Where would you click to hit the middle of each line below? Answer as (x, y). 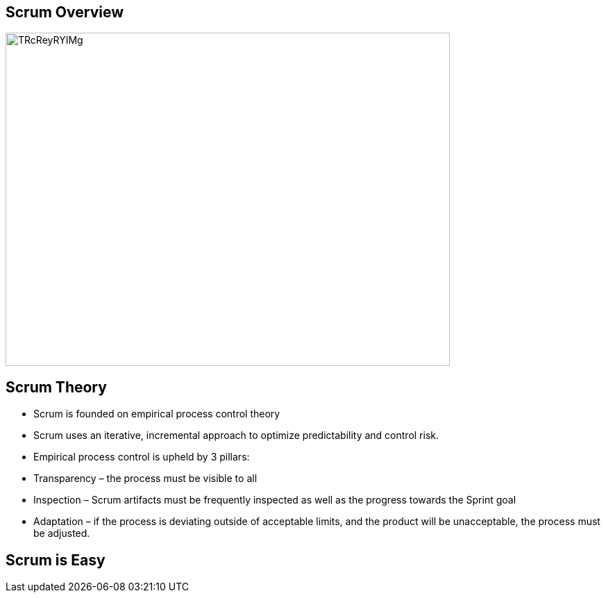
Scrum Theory (56, 387)
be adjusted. (62, 533)
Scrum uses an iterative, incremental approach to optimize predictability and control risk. (236, 435)
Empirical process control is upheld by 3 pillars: (142, 457)
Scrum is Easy (56, 560)
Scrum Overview (65, 12)
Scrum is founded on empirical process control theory (157, 414)
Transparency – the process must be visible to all (145, 479)
